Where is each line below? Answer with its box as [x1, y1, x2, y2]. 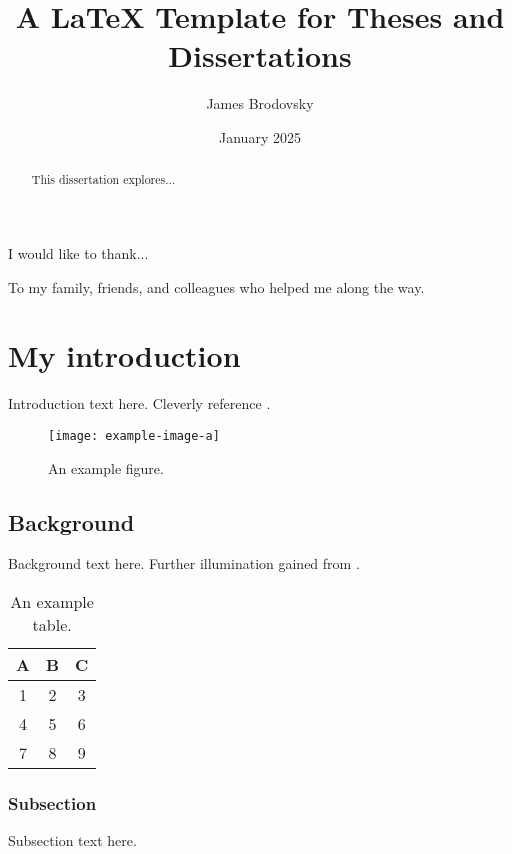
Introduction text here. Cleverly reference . [8, 393, 271, 414]
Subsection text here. [8, 830, 137, 851]
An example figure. [48, 457, 164, 478]
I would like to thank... [8, 242, 149, 263]
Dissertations [168, 35, 352, 76]
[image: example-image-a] [48, 428, 220, 443]
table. [32, 612, 72, 636]
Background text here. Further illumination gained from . [8, 553, 360, 574]
